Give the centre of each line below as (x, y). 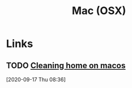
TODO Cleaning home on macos (66, 65)
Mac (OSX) (99, 11)
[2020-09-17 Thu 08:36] (36, 79)
